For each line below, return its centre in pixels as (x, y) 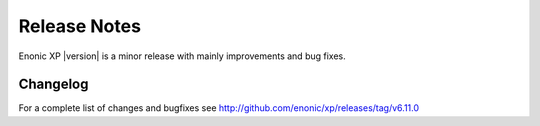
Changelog (53, 84)
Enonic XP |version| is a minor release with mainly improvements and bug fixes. (182, 56)
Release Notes (80, 26)
